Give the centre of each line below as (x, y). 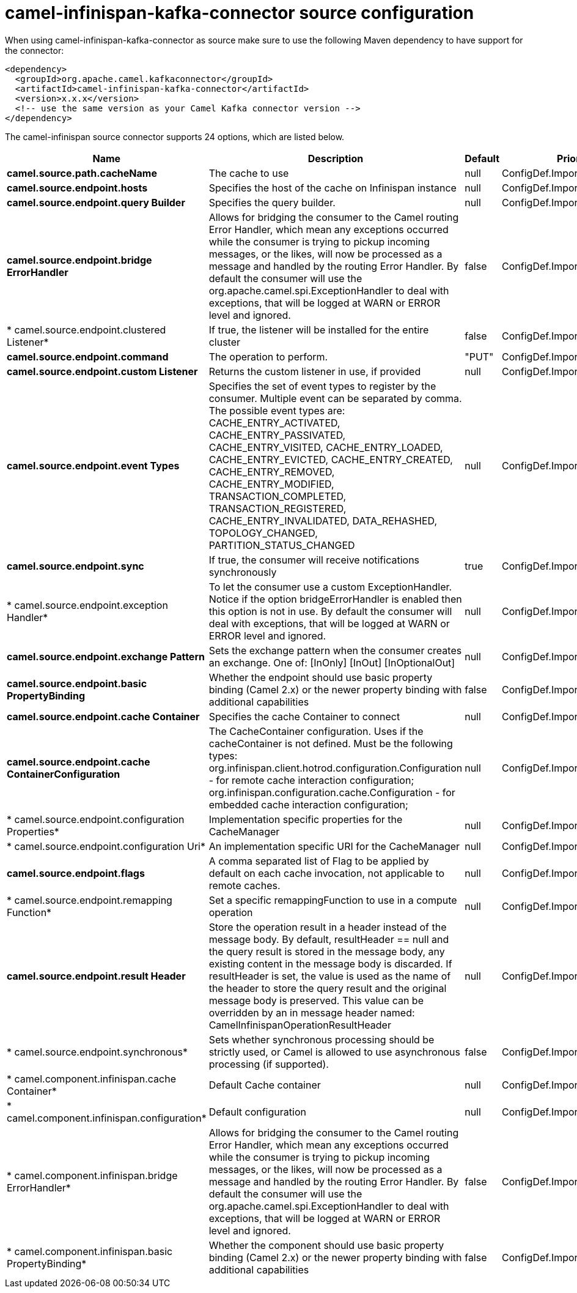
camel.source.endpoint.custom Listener (102, 371)
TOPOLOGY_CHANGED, (263, 533)
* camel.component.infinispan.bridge (92, 1175)
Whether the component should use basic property (326, 1245)
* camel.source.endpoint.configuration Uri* (106, 846)
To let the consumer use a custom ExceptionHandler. (330, 587)
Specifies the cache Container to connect (304, 716)
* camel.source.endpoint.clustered (86, 330)
